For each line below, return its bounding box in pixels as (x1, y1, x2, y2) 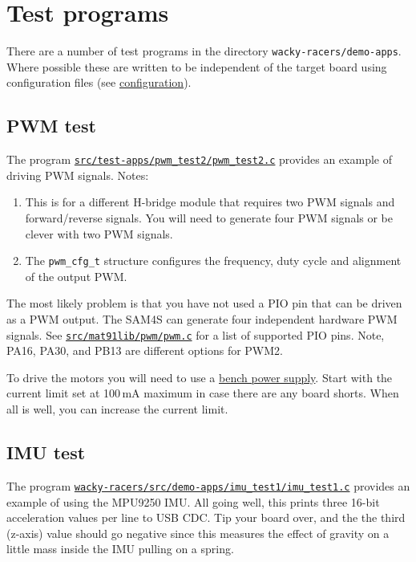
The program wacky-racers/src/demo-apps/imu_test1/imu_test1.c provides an (6, 477, 410, 494)
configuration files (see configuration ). (6, 74, 192, 91)
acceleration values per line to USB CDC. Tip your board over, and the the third (6, 509, 406, 526)
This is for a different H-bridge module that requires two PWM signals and (25, 193, 395, 210)
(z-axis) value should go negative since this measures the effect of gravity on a (6, 524, 390, 541)
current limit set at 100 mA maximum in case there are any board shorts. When (6, 385, 399, 401)
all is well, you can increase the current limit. (6, 401, 228, 417)
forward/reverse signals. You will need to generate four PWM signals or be (25, 210, 393, 226)
